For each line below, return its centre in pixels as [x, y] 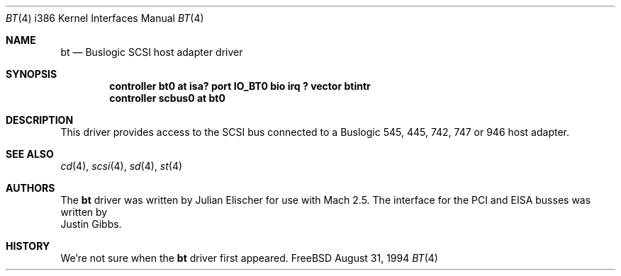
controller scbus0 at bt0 [167, 98]
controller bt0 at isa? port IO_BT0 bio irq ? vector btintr [240, 86]
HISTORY [28, 246]
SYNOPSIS [32, 74]
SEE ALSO [30, 154]
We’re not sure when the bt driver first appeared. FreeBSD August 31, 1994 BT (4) [249, 258]
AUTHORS [30, 188]
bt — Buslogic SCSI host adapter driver [152, 52]
